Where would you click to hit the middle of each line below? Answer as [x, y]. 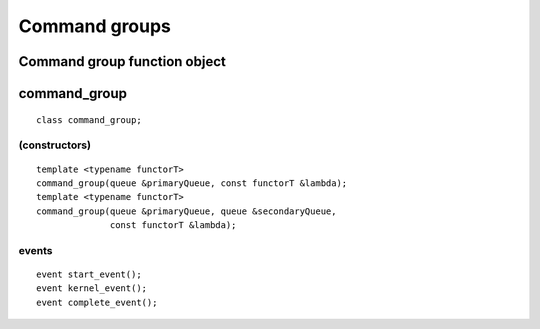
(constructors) [55, 145]
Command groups [95, 26]
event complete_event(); [97, 302]
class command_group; [89, 119]
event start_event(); [89, 274]
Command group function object [122, 61]
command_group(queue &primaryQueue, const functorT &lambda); [192, 183]
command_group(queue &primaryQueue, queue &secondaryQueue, [186, 211]
